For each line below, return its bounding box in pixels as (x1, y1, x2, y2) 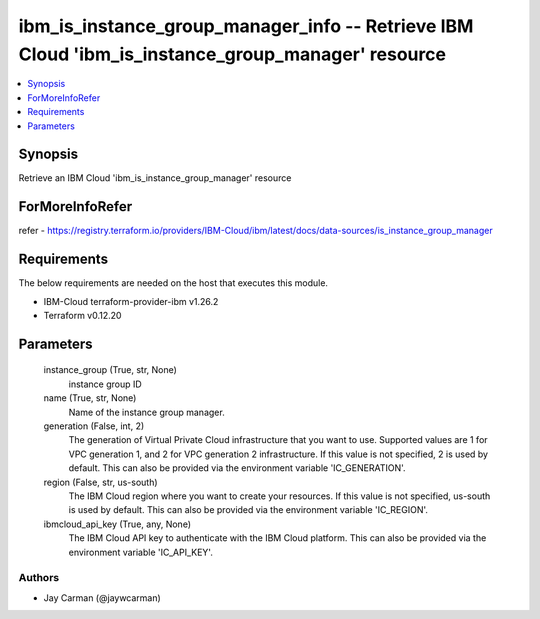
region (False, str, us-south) (43, 476, 159, 488)
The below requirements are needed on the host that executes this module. (18, 277, 329, 289)
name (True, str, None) (43, 392, 137, 404)
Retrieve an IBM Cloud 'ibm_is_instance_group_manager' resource (18, 172, 292, 184)
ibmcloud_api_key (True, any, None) (43, 518, 192, 530)
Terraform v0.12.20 (43, 310, 122, 322)
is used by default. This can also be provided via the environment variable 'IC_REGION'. (68, 504, 429, 516)
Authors (18, 571, 60, 585)
